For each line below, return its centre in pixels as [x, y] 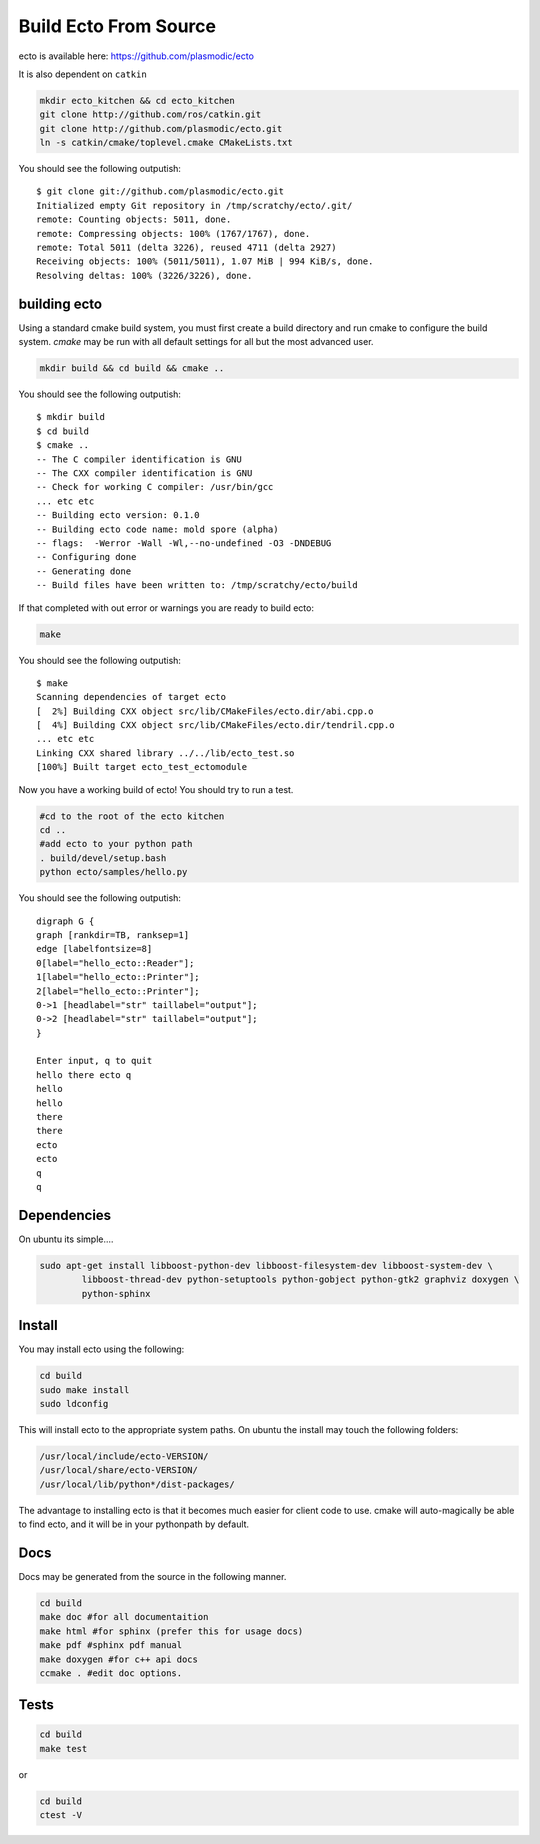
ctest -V [61, 1815]
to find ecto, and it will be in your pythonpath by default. [134, 1524]
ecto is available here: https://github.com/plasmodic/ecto [136, 56]
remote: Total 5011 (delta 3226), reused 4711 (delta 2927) [186, 248]
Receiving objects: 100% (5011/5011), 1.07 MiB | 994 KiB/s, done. [205, 261]
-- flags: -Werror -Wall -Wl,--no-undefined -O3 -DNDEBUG [184, 543]
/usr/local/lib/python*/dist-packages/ [137, 1484]
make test [63, 1748]
